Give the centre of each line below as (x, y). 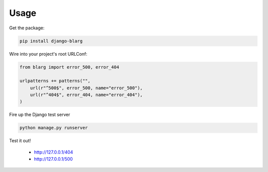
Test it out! (20, 141)
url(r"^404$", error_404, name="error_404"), (86, 95)
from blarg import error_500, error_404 (69, 67)
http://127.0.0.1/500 (53, 159)
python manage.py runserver (54, 128)
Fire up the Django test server (40, 115)
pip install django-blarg (51, 41)
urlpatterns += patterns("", (55, 81)
